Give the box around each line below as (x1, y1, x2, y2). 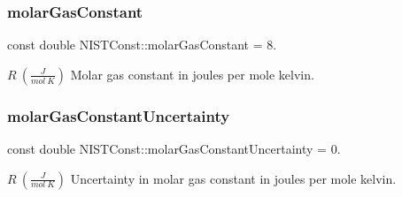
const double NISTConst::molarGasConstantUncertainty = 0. (7, 140, 341, 158)
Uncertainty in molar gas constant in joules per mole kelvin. (70, 169, 397, 187)
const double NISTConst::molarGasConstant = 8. (7, 35, 277, 54)
